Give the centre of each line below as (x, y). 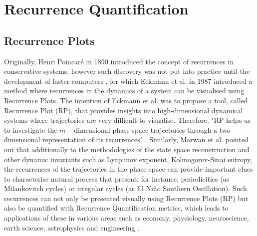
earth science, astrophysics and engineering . (72, 227)
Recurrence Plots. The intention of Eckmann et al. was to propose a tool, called (126, 100)
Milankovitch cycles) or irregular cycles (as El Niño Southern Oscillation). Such (126, 188)
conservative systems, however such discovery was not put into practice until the (127, 71)
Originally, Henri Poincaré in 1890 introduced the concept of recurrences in (119, 61)
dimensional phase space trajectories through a (145, 129)
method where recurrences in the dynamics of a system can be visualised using (124, 91)
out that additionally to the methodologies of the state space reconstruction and (127, 149)
